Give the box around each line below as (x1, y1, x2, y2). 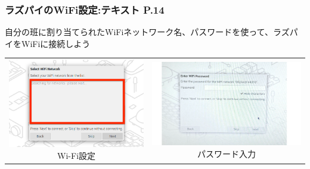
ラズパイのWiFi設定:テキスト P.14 (5, 2, 165, 17)
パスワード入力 (197, 147, 256, 159)
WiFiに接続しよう (21, 37, 91, 49)
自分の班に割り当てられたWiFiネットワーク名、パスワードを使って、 (5, 26, 273, 38)
